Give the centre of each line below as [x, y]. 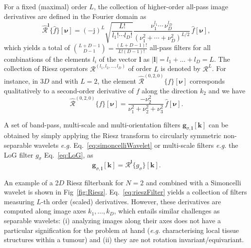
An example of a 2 [31, 182]
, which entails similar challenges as [167, 211]
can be [218, 124]
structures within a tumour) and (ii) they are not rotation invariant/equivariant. [124, 239]
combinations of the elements [47, 59]
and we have [227, 90]
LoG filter [19, 154]
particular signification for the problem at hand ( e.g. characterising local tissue [121, 230]
